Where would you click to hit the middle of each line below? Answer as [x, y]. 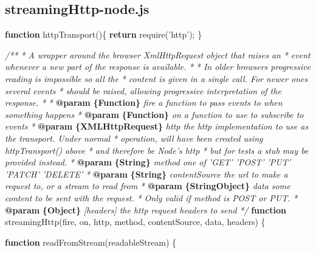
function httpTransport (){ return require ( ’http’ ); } [104, 34]
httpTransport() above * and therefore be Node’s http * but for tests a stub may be [157, 150]
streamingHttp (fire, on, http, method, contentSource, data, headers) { [135, 222]
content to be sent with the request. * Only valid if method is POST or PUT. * [151, 197]
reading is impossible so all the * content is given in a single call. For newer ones [156, 78]
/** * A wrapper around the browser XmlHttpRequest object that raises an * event [158, 54]
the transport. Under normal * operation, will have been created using [134, 138]
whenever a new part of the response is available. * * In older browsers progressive [158, 67]
